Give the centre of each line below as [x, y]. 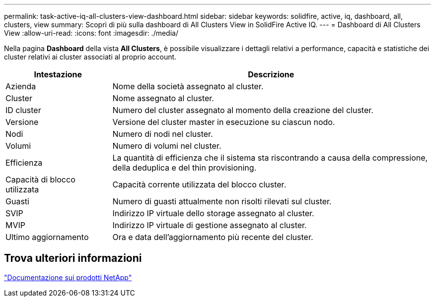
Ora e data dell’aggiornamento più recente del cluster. [213, 237]
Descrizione [271, 74]
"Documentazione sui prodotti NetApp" [68, 277]
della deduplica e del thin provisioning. [184, 168]
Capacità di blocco [40, 180]
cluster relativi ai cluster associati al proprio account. [90, 57]
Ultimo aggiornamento [47, 237]
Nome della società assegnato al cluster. [188, 86]
